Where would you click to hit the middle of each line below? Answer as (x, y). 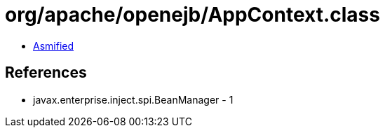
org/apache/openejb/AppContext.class (192, 15)
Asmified (54, 45)
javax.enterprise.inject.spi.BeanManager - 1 (133, 99)
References (46, 73)
